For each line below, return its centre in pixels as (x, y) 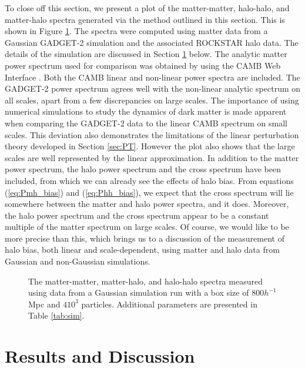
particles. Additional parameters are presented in (169, 304)
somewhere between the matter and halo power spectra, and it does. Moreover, (147, 204)
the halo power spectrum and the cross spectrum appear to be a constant (137, 215)
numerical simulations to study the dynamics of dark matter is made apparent (146, 111)
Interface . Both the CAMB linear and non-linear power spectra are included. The (152, 77)
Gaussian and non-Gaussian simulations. (78, 261)
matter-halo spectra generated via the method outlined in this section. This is (145, 19)
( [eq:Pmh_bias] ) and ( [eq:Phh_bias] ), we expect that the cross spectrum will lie (149, 192)
